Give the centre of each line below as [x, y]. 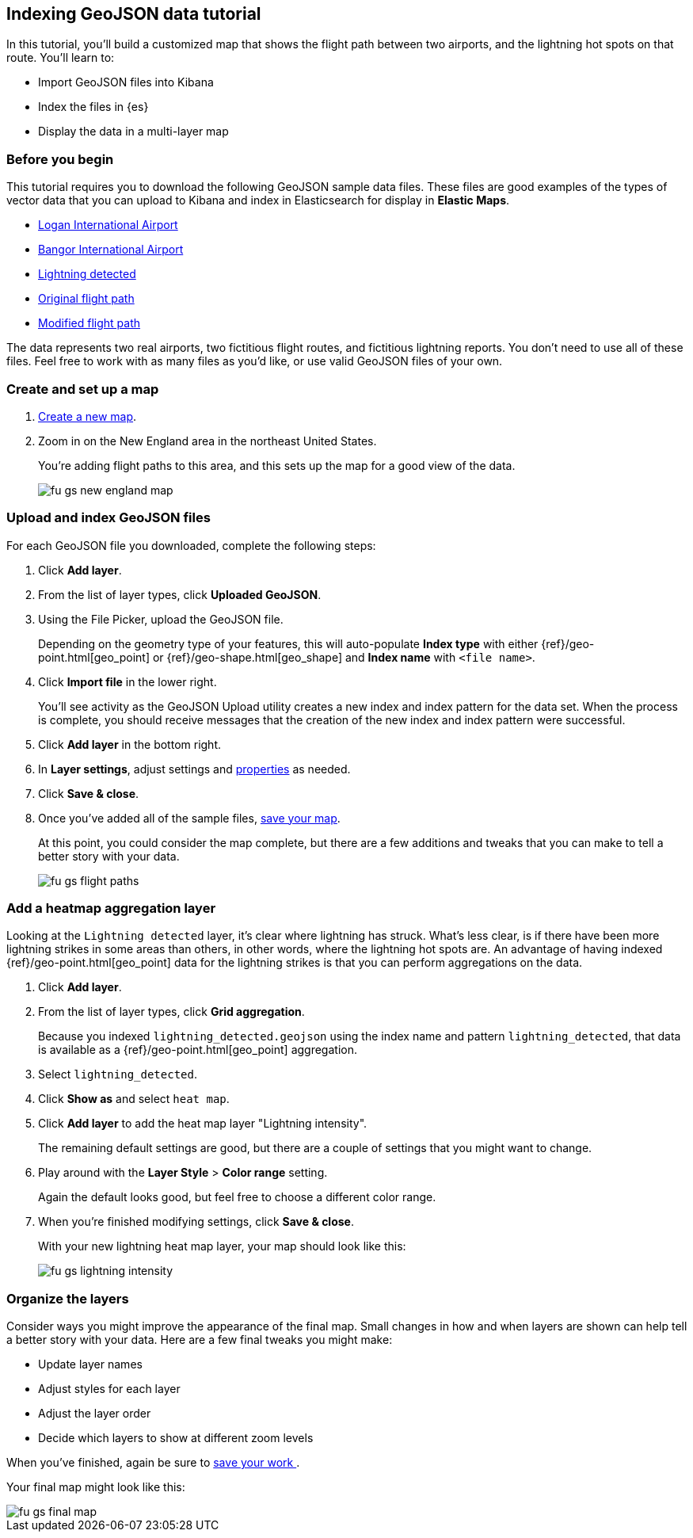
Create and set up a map [83, 389]
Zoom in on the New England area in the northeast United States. [208, 441]
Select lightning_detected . [118, 1074]
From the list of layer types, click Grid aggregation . [171, 1012]
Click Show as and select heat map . [134, 1099]
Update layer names [90, 1364]
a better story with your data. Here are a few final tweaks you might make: [200, 1340]
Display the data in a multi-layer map [133, 132]
